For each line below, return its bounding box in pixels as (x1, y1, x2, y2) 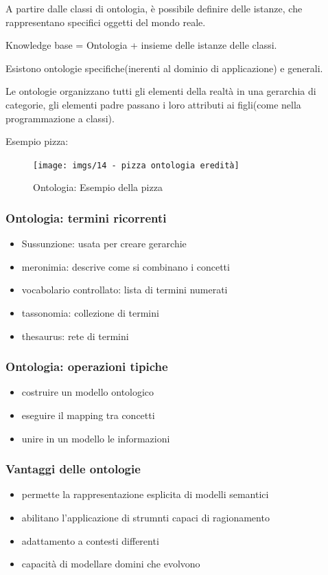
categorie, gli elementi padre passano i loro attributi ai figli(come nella (5, 97, 301, 111)
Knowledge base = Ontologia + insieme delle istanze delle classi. (5, 38, 277, 52)
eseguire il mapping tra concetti (21, 408, 155, 422)
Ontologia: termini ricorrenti (5, 209, 167, 226)
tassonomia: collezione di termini (21, 306, 159, 319)
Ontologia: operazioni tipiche (5, 358, 168, 375)
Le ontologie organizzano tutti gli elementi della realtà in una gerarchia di (5, 84, 316, 98)
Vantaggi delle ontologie (5, 460, 141, 477)
